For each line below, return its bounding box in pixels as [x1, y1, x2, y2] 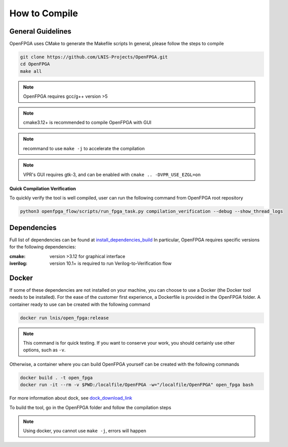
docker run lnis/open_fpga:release [20, 315, 109, 321]
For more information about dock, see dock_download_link [9, 395, 132, 401]
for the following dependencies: [9, 244, 76, 250]
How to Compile [9, 8, 78, 19]
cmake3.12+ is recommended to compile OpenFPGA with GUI [23, 119, 152, 125]
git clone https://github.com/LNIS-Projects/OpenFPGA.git [20, 54, 168, 60]
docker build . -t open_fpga [20, 375, 93, 380]
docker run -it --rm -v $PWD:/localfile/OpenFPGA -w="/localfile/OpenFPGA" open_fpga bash [20, 382, 254, 388]
